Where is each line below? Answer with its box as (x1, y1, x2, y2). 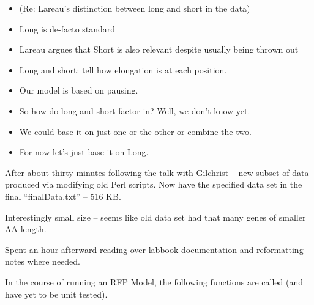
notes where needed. (5, 255, 80, 268)
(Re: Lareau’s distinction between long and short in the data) (19, 2, 250, 14)
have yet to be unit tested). (5, 287, 108, 300)
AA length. (5, 222, 47, 235)
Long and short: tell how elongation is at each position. (19, 63, 227, 76)
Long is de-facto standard (19, 22, 116, 35)
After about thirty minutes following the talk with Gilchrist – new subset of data (5, 166, 309, 178)
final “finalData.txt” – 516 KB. (5, 189, 121, 202)
